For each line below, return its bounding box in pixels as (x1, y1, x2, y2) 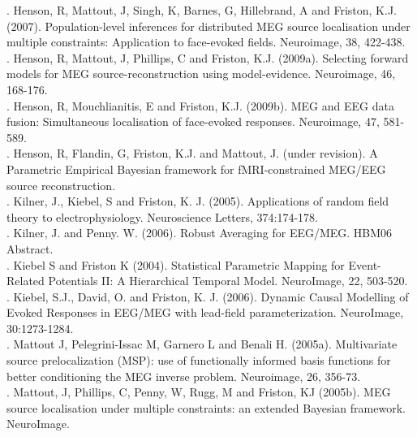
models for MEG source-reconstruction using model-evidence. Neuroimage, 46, (6, 65, 396, 82)
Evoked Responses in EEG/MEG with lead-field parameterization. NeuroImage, (6, 304, 404, 321)
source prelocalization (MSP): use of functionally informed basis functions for (6, 352, 391, 369)
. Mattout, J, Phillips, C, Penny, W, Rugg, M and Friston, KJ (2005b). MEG (6, 383, 391, 400)
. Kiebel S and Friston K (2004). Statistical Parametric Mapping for (6, 256, 345, 273)
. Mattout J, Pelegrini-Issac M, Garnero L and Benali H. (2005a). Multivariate (6, 335, 398, 353)
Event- (348, 256, 381, 273)
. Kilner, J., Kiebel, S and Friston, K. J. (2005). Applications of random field (6, 193, 389, 210)
